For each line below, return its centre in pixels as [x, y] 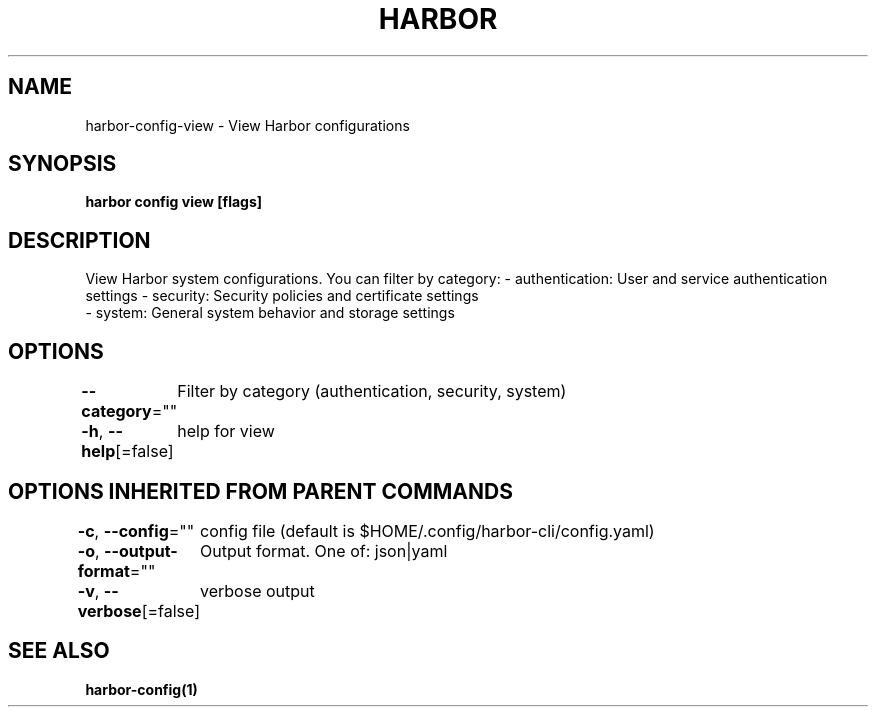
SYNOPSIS [62, 164]
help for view [226, 431]
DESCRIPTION [79, 240]
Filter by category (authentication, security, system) [372, 391]
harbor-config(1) [141, 689]
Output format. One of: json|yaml [324, 550]
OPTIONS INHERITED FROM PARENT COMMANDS [260, 491]
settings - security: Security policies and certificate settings [282, 296]
